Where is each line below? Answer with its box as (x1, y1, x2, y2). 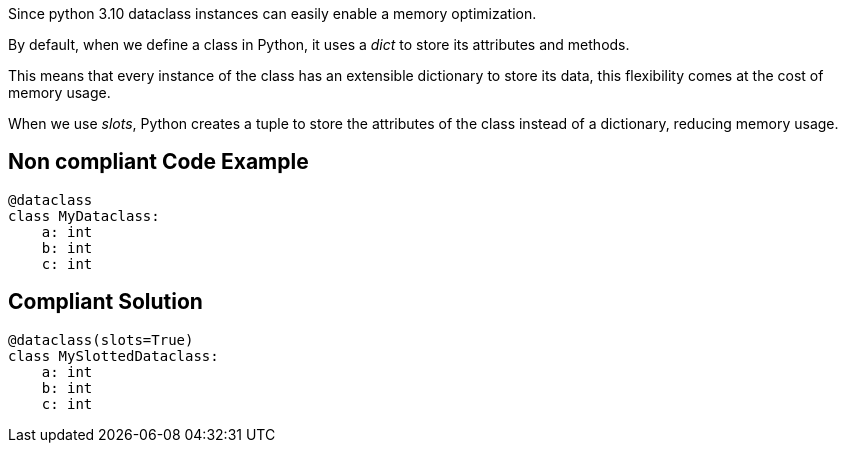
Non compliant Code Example (8, 149, 309, 175)
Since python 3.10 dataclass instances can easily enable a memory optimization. (8, 5, 537, 22)
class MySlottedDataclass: (8, 347, 219, 364)
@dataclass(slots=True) (8, 331, 194, 348)
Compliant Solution (8, 289, 203, 315)
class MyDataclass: (8, 207, 160, 224)
